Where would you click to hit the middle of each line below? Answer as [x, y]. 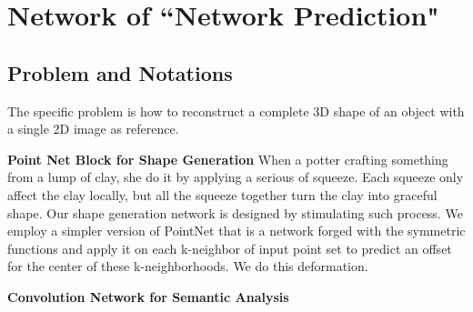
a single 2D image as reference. [93, 129]
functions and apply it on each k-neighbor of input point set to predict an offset [230, 248]
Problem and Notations [120, 72]
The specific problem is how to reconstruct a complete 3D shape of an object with [236, 111]
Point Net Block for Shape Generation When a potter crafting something [228, 159]
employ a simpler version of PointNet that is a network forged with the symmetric [236, 231]
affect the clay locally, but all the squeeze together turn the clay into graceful [222, 194]
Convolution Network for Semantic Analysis [148, 296]
